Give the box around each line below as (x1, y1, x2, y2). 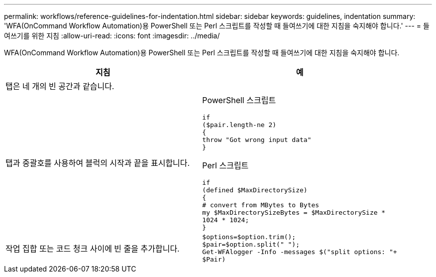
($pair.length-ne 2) (202, 121, 277, 129)
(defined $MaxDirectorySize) (202, 186, 308, 194)
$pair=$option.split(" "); (202, 241, 300, 248)
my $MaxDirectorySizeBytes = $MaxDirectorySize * (202, 209, 386, 216)
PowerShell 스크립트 (202, 95, 276, 105)
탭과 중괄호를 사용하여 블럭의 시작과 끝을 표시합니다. (5, 158, 190, 168)
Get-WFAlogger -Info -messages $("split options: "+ (202, 248, 397, 256)
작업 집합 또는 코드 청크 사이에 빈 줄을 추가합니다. (5, 244, 180, 254)
